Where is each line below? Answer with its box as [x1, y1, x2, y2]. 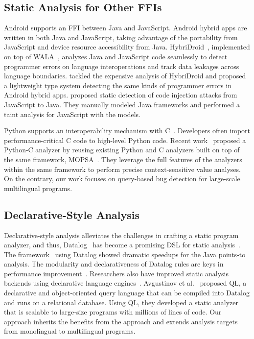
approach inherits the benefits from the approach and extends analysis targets [4, 316, 238, 326]
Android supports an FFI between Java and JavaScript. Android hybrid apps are [4, 23, 247, 33]
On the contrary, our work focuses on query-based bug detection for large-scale [4, 173, 240, 184]
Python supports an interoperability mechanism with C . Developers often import [4, 125, 250, 136]
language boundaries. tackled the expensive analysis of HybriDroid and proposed [4, 71, 246, 81]
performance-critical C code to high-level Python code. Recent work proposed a [4, 135, 246, 145]
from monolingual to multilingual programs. [4, 326, 136, 336]
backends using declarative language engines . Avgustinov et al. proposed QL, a [4, 278, 247, 288]
